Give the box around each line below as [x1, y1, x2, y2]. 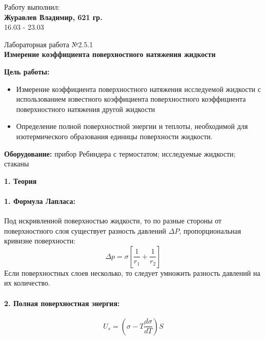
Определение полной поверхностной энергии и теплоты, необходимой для [16, 121, 248, 131]
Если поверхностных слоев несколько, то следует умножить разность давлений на [4, 267, 260, 278]
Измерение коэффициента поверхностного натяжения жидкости [4, 49, 216, 60]
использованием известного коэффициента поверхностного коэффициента [16, 93, 246, 104]
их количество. [4, 277, 50, 288]
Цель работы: [4, 66, 50, 77]
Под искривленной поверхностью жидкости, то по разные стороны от [4, 215, 222, 226]
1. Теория [4, 175, 37, 186]
